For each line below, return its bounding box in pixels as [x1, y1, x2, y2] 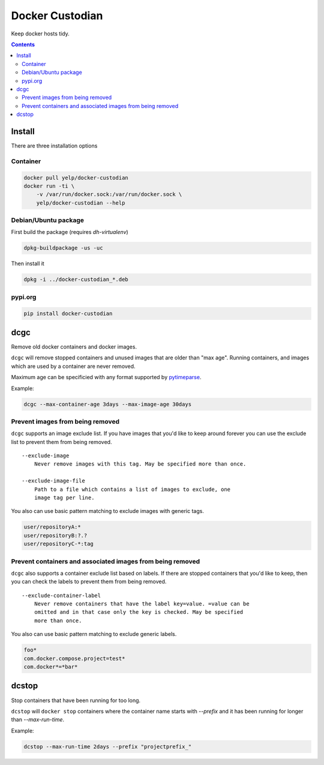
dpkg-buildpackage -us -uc [23, 245, 103, 251]
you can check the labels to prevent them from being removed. [11, 578, 167, 585]
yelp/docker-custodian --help [36, 199, 125, 206]
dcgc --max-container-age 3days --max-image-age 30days [23, 401, 192, 407]
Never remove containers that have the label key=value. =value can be [34, 601, 250, 607]
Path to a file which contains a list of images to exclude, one [34, 486, 231, 493]
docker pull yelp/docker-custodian [23, 174, 128, 181]
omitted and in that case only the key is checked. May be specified [34, 609, 244, 616]
